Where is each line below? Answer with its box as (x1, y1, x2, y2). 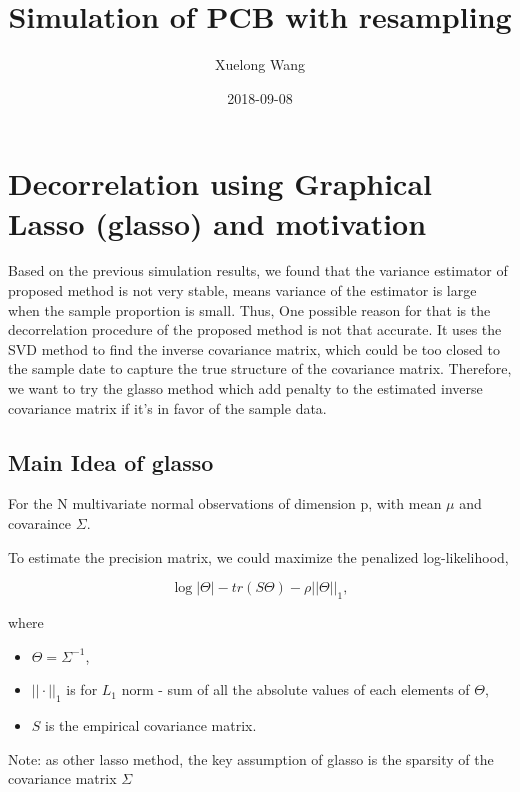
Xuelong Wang (215, 54, 305, 75)
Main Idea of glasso (8, 446, 214, 477)
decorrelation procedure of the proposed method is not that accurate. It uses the (8, 319, 502, 340)
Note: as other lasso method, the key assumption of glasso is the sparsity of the (8, 748, 494, 769)
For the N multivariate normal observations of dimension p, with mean (8, 493, 442, 514)
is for (66, 679, 98, 700)
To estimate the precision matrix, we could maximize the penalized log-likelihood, (8, 546, 509, 567)
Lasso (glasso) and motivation (8, 202, 427, 243)
